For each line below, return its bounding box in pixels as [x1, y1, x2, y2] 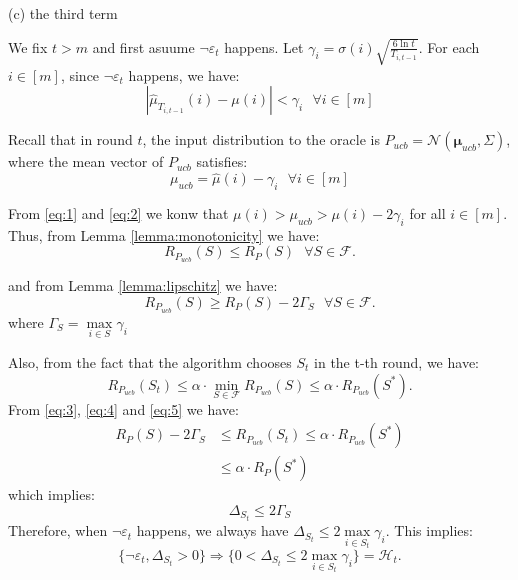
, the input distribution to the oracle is [142, 129, 380, 150]
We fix [8, 36, 48, 57]
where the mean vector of [8, 151, 164, 172]
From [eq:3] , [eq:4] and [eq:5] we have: [8, 398, 239, 419]
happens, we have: [128, 64, 240, 85]
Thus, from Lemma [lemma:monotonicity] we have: [8, 224, 320, 245]
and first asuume [92, 36, 195, 57]
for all [409, 203, 446, 224]
